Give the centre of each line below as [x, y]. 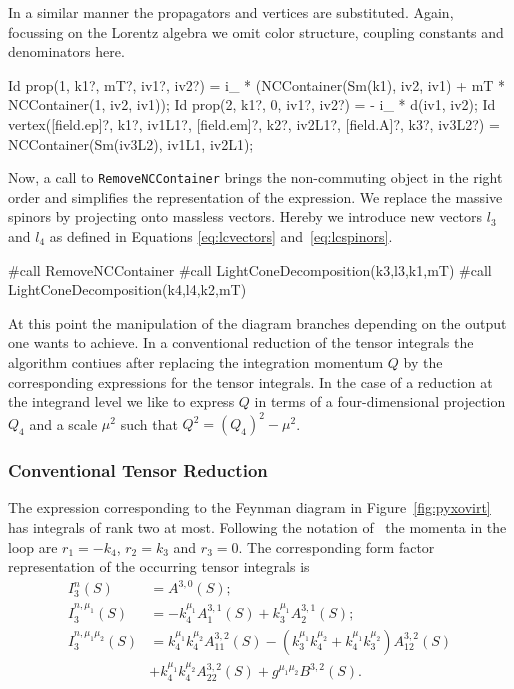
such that [149, 423]
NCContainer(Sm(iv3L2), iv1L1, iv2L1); [131, 143]
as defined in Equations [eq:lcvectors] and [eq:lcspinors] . [221, 236]
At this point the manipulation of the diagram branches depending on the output [257, 322]
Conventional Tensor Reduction [138, 470]
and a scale [63, 423]
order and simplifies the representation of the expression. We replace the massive [255, 196]
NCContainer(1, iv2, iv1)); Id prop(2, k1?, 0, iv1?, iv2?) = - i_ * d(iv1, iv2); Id [252, 104]
